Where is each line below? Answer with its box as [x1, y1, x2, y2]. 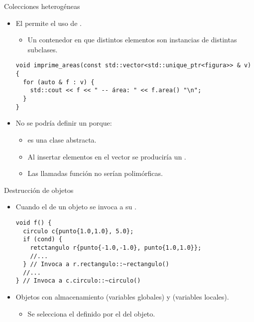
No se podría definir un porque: [15, 118, 112, 128]
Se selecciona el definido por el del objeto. [27, 308, 155, 319]
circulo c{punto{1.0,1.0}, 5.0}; [23, 227, 134, 235]
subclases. [27, 44, 58, 54]
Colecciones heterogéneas [4, 1, 80, 11]
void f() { [15, 219, 52, 226]
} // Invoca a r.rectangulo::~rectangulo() [23, 261, 169, 268]
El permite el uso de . [15, 17, 82, 28]
